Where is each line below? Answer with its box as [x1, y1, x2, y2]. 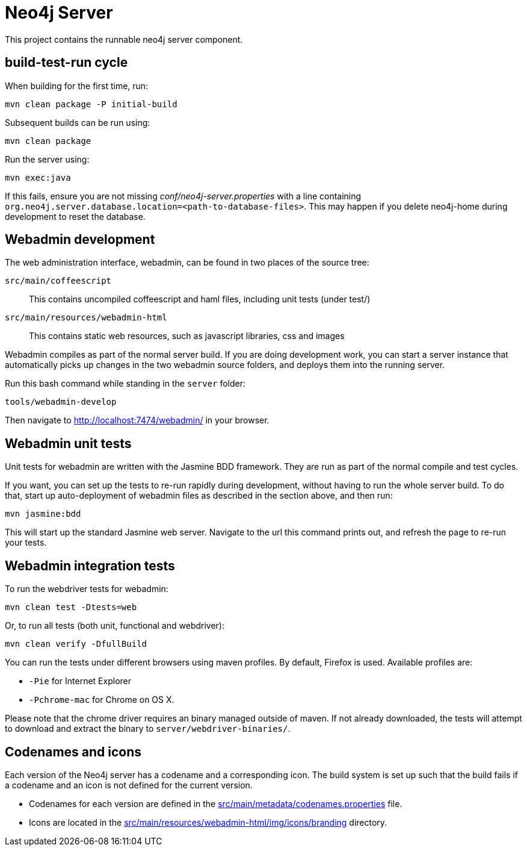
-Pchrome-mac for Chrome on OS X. [29, 694, 174, 705]
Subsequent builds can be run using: [5, 117, 150, 128]
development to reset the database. [5, 211, 146, 222]
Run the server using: [5, 154, 90, 164]
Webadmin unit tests [5, 435, 132, 451]
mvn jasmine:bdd [5, 509, 81, 519]
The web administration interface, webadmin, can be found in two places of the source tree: [5, 257, 369, 268]
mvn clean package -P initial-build [5, 99, 177, 109]
